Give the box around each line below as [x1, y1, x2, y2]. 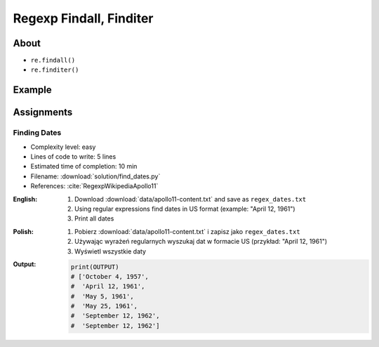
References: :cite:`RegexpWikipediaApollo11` [30, 182, 159, 190]
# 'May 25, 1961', [70, 302, 138, 310]
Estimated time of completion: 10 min [30, 162, 138, 171]
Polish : [13, 227, 34, 235]
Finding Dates [13, 128, 62, 138]
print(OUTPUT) [70, 263, 119, 270]
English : [13, 195, 38, 203]
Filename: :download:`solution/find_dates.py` [30, 172, 161, 181]
